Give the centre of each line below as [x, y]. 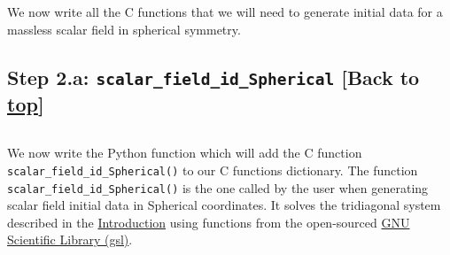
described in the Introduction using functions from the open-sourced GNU [209, 222]
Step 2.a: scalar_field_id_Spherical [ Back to [213, 77]
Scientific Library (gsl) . [70, 240]
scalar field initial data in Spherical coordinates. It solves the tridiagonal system [224, 205]
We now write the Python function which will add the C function [185, 153]
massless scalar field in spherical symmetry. [124, 29]
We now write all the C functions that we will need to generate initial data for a [225, 12]
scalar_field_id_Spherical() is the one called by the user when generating [218, 187]
